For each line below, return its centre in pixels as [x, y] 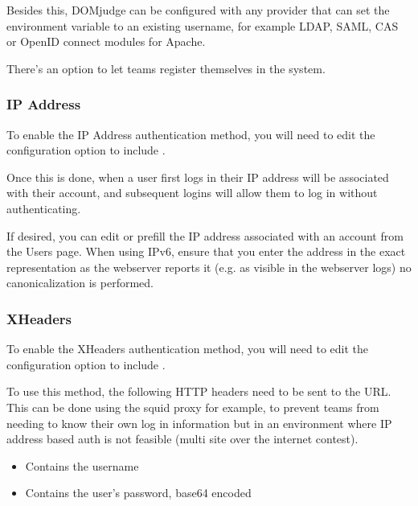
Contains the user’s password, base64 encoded [138, 493]
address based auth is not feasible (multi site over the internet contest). [182, 439]
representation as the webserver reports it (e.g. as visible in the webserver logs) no [209, 267]
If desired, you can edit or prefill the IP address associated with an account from [205, 235]
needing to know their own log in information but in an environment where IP [199, 423]
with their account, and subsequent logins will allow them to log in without [192, 193]
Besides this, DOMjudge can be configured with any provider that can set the [198, 10]
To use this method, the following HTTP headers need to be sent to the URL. [199, 391]
